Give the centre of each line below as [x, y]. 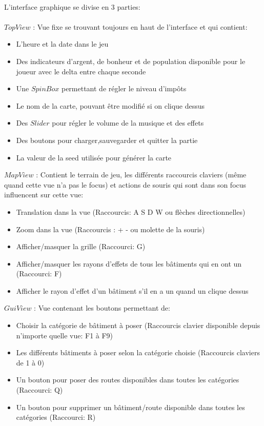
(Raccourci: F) [39, 273]
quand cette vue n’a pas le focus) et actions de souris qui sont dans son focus [125, 184]
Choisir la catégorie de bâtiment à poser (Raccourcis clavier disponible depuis [138, 325]
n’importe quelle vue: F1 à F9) [65, 335]
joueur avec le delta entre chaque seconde [81, 71]
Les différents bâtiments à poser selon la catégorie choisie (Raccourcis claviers [138, 352]
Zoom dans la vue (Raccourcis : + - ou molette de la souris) [110, 229]
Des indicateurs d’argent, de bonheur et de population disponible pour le [131, 61]
